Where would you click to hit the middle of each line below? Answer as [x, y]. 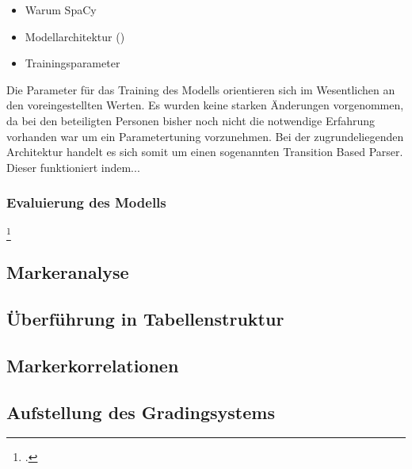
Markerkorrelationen [93, 365]
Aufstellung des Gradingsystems [141, 412]
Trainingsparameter [72, 63]
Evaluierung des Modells [86, 202]
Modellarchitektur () [75, 36]
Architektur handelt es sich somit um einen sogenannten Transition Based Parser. [205, 152]
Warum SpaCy [61, 10]
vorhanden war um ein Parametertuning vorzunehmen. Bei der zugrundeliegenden [205, 136]
